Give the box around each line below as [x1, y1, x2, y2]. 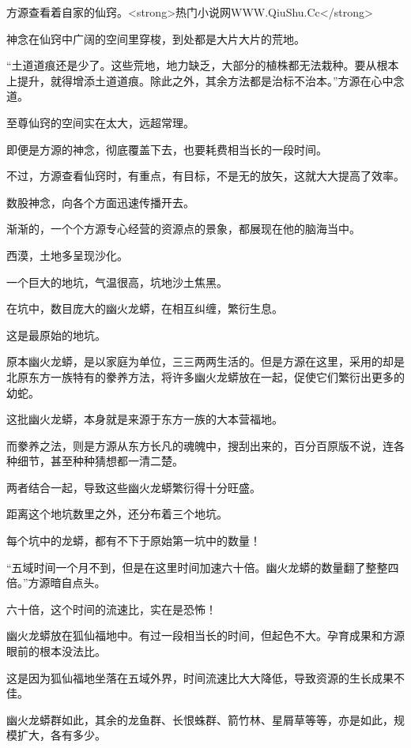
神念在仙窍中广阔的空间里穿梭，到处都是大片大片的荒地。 [6, 30, 305, 47]
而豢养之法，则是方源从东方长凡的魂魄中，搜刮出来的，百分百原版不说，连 [6, 437, 394, 453]
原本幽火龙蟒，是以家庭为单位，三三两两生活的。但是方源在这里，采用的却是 [6, 353, 405, 370]
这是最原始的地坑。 [6, 326, 106, 343]
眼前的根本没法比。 [6, 643, 106, 660]
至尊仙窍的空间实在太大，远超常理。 [6, 114, 194, 130]
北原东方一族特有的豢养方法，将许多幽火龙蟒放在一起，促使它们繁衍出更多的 [6, 368, 405, 385]
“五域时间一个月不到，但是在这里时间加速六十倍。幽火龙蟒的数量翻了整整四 [6, 558, 399, 575]
